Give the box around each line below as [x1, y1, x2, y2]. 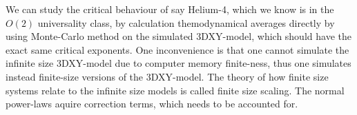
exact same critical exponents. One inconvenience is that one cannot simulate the [6, 42, 349, 56]
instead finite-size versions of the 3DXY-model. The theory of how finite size [6, 69, 329, 83]
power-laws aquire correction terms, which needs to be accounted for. [6, 96, 298, 111]
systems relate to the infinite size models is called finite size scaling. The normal [6, 83, 345, 97]
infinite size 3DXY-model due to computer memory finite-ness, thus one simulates [6, 56, 351, 70]
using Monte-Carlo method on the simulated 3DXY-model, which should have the [6, 29, 351, 43]
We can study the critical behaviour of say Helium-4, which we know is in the [6, 2, 334, 16]
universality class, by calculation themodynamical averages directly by [37, 15, 335, 30]
